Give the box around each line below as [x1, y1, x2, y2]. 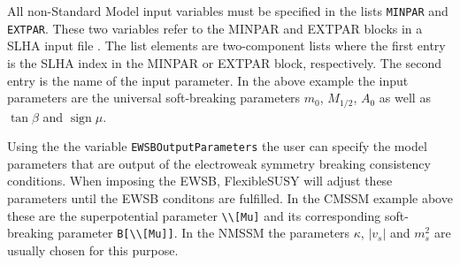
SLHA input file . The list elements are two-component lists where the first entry [7, 36, 446, 55]
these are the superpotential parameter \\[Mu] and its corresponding [7, 206, 381, 224]
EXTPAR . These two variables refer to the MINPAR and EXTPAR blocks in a [7, 19, 423, 37]
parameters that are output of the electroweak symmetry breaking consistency [7, 154, 431, 172]
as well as [379, 88, 431, 107]
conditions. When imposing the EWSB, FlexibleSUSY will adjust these [7, 171, 393, 190]
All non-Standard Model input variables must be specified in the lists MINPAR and [7, 2, 448, 19]
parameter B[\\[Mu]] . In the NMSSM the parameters [57, 223, 350, 242]
